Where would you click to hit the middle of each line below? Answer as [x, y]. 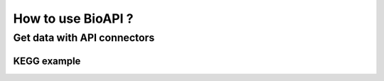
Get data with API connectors [84, 38]
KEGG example [47, 61]
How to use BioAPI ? [73, 18]
